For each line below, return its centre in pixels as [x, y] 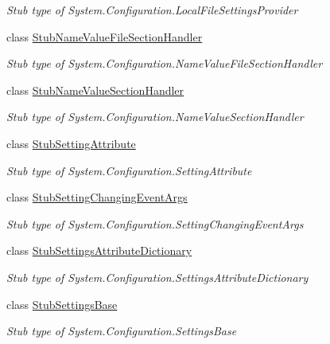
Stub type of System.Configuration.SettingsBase [122, 331]
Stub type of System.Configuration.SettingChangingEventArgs [155, 223]
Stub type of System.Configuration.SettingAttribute [129, 170]
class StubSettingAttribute [71, 143]
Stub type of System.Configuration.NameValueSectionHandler [155, 117]
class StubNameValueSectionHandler [95, 90]
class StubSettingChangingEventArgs [97, 197]
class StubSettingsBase [62, 304]
